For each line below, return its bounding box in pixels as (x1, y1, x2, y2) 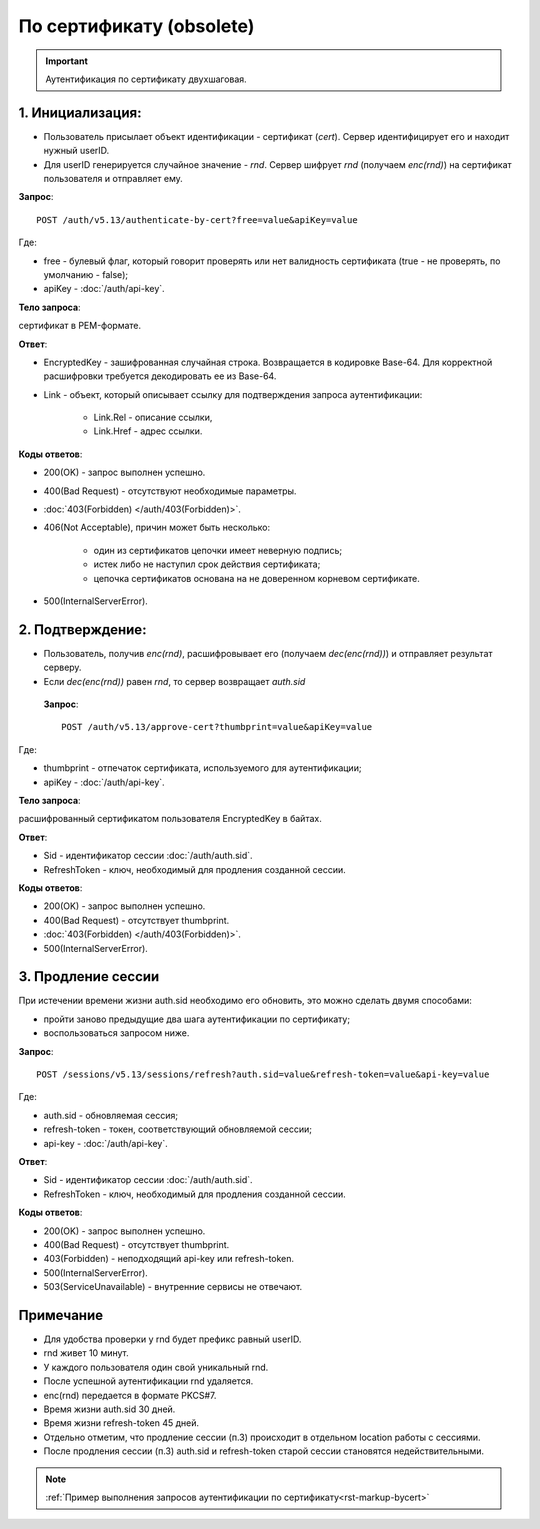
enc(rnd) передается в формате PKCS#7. (43, 1389, 217, 1401)
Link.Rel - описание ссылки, (93, 411, 213, 424)
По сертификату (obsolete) (18, 15, 255, 37)
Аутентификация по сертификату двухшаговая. (45, 73, 247, 85)
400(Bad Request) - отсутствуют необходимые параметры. (43, 485, 297, 497)
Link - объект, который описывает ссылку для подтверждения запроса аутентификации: (43, 388, 423, 400)
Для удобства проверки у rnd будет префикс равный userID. (43, 1333, 302, 1345)
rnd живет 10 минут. (43, 1347, 129, 1359)
